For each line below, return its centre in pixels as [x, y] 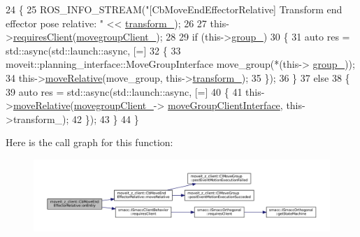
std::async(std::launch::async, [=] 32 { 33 [93, 50]
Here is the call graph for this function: [89, 142]
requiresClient [43, 37]
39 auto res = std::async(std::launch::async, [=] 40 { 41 [124, 91]
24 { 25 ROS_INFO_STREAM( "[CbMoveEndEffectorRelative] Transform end [174, 9]
